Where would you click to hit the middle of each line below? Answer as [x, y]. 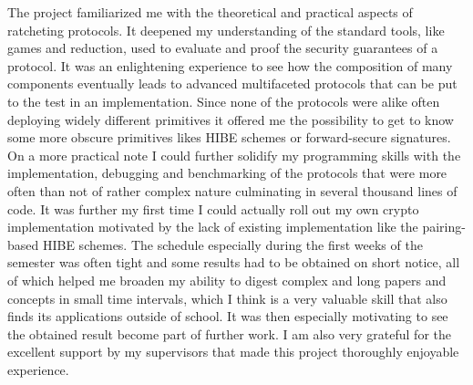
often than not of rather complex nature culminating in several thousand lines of [232, 190]
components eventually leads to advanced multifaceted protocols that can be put [232, 83]
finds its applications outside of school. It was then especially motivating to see [228, 316]
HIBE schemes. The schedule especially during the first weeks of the [232, 244]
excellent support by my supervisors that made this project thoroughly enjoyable [233, 352]
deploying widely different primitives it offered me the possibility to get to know [231, 119]
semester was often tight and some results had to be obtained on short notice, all [234, 262]
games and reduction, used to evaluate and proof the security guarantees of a [223, 48]
